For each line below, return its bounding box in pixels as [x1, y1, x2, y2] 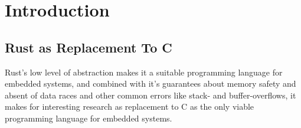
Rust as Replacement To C [5, 38, 172, 56]
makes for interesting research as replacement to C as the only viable [5, 100, 254, 113]
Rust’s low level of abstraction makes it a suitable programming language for [5, 65, 283, 78]
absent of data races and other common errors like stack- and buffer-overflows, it [5, 88, 296, 101]
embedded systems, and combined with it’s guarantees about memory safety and [5, 77, 296, 90]
